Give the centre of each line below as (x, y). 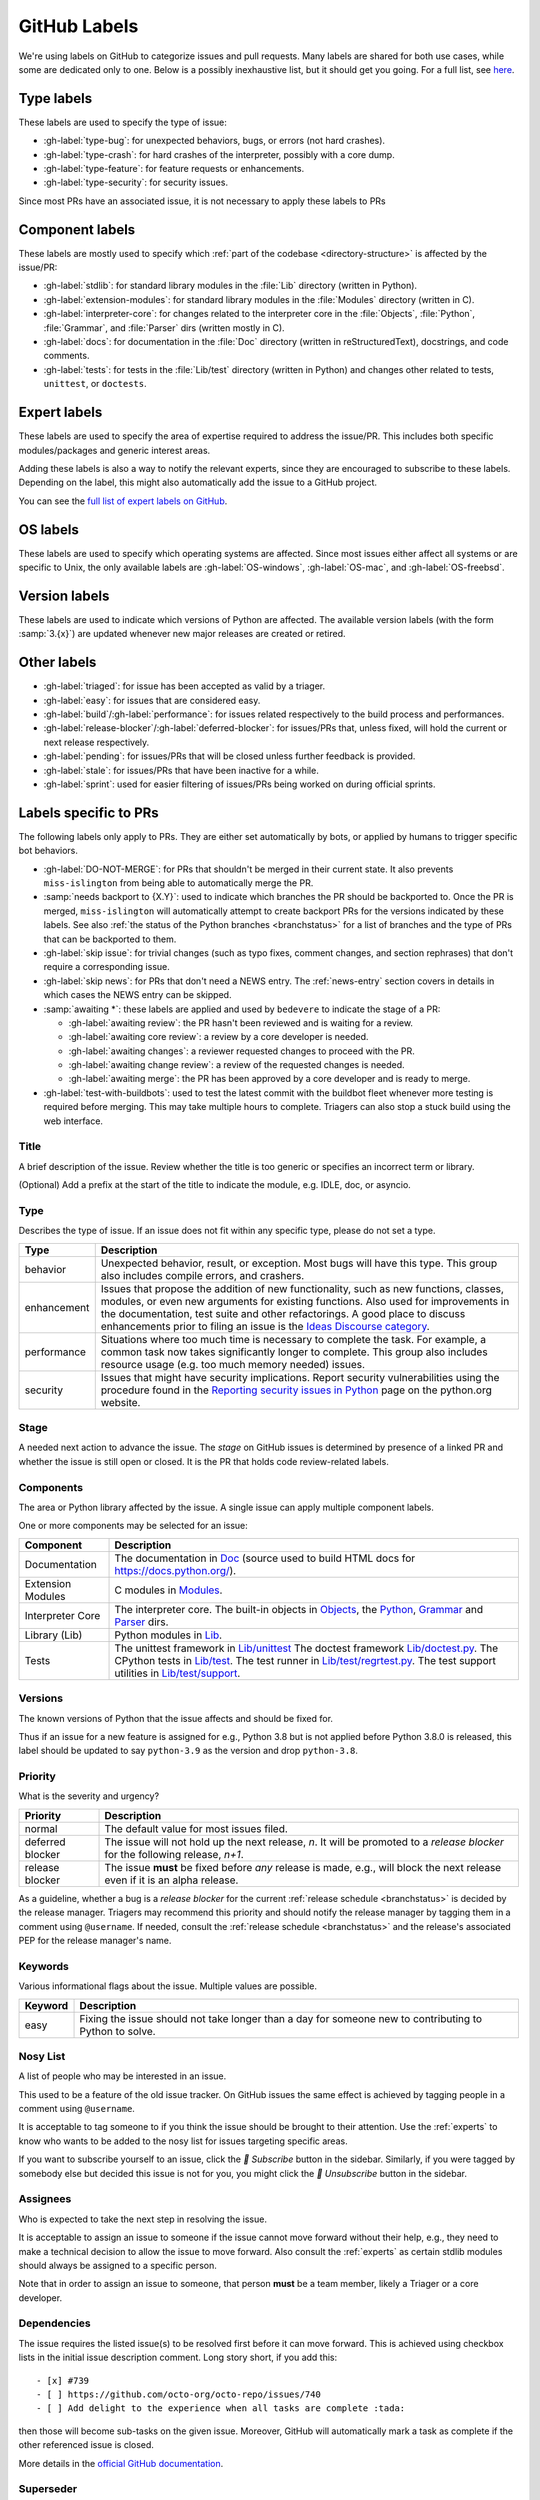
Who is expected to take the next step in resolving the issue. (142, 2219)
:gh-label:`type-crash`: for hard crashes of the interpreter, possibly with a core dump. (219, 154)
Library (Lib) (53, 1635)
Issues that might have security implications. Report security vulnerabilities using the (300, 1377)
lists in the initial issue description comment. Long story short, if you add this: (178, 2357)
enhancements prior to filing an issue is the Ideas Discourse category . (265, 1326)
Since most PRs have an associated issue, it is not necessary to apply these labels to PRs (202, 201)
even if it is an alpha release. (171, 1880)
